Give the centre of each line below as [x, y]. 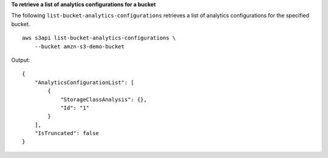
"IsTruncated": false [67, 133]
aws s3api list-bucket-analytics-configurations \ [99, 38]
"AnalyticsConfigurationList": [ [84, 82]
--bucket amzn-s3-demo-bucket [79, 46]
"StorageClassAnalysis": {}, [104, 99]
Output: [21, 60]
